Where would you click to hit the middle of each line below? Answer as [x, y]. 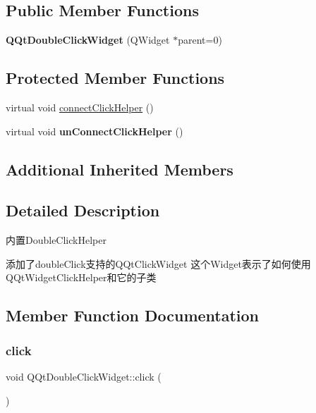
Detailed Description [83, 210]
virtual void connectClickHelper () [80, 107]
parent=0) [200, 40]
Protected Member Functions [115, 78]
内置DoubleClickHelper [56, 240]
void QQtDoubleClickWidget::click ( [84, 376]
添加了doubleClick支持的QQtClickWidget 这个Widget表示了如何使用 [158, 263]
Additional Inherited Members [120, 169]
